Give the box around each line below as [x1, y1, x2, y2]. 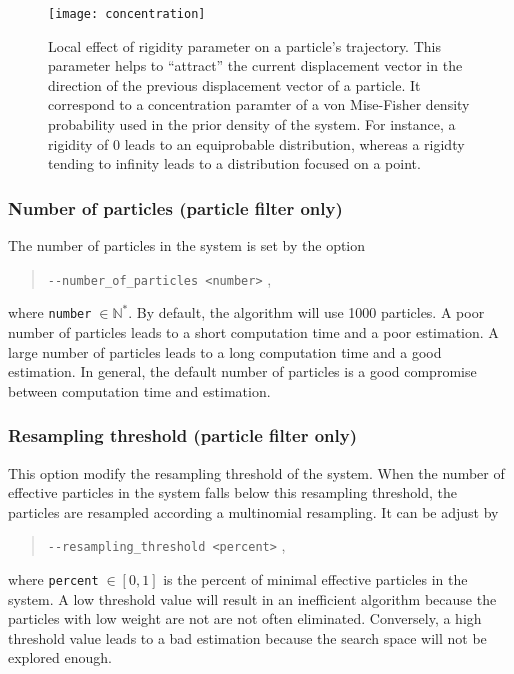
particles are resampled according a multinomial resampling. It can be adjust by [8, 501, 499, 522]
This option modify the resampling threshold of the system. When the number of [8, 462, 505, 483]
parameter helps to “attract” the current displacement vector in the [48, 55, 463, 76]
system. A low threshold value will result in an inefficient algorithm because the [8, 588, 497, 609]
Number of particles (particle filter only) [8, 195, 343, 220]
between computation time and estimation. [8, 380, 271, 401]
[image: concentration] [48, 7, 206, 21]
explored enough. [8, 647, 112, 668]
